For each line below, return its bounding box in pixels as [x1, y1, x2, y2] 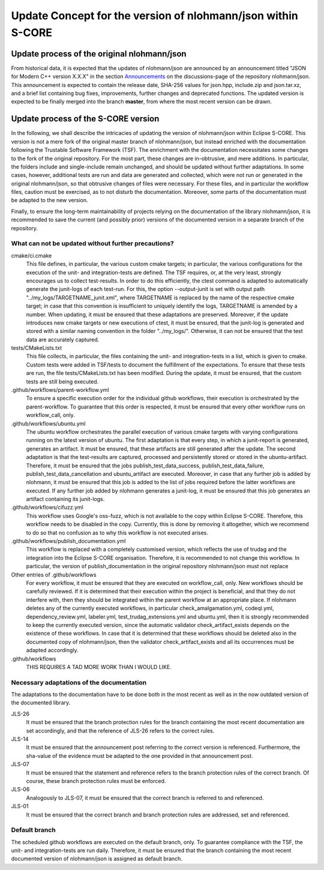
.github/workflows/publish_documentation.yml [11, 538, 126, 545]
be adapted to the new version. [11, 197, 88, 204]
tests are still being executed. [26, 378, 99, 385]
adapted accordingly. [26, 647, 79, 654]
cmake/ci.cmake [11, 252, 52, 259]
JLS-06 [11, 786, 30, 793]
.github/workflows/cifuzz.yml [11, 504, 84, 511]
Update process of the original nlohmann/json [11, 49, 187, 59]
